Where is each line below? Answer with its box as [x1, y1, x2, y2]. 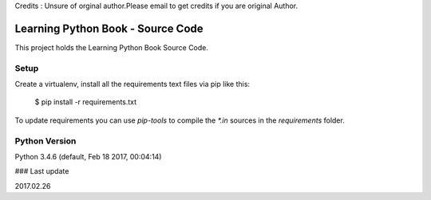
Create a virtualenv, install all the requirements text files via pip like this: [14, 80, 251, 89]
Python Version [14, 135, 77, 147]
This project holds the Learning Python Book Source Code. [14, 42, 209, 52]
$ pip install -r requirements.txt [34, 97, 137, 107]
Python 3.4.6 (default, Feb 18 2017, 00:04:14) [14, 151, 162, 161]
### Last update [14, 167, 69, 176]
